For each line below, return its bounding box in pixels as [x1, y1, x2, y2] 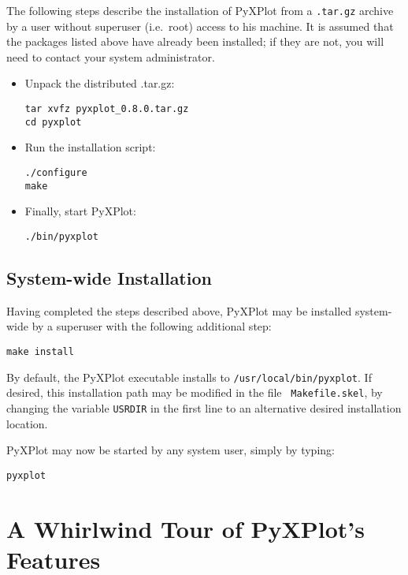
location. [6, 415, 48, 431]
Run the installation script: [24, 139, 156, 155]
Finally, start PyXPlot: [24, 203, 136, 219]
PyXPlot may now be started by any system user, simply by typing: [6, 442, 335, 458]
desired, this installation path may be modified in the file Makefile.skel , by [6, 384, 383, 401]
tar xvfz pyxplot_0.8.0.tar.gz [24, 103, 189, 115]
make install [6, 345, 74, 357]
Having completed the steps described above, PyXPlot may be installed [6, 302, 352, 319]
